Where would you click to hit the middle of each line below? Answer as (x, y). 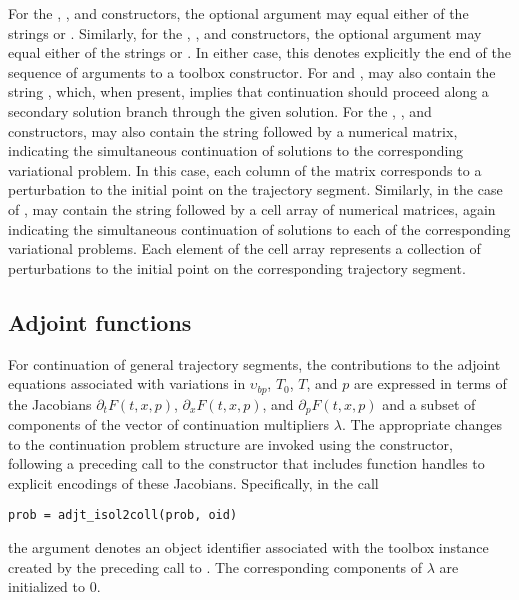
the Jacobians (50, 403)
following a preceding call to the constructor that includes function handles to (246, 463)
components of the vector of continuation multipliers (169, 424)
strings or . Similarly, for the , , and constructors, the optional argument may (245, 32)
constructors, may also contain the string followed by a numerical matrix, (233, 130)
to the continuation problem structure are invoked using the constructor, (230, 443)
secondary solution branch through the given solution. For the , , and (220, 110)
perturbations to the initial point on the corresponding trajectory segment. (237, 267)
